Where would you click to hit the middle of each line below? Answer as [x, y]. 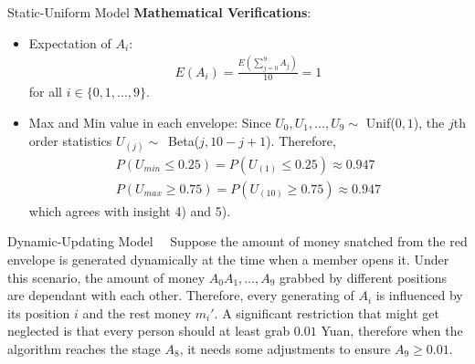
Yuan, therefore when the [392, 331]
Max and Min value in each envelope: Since [150, 122]
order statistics [70, 140]
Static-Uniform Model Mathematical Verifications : [159, 12]
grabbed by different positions [364, 277]
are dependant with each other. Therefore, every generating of [181, 295]
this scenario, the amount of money [106, 277]
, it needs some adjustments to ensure [285, 348]
